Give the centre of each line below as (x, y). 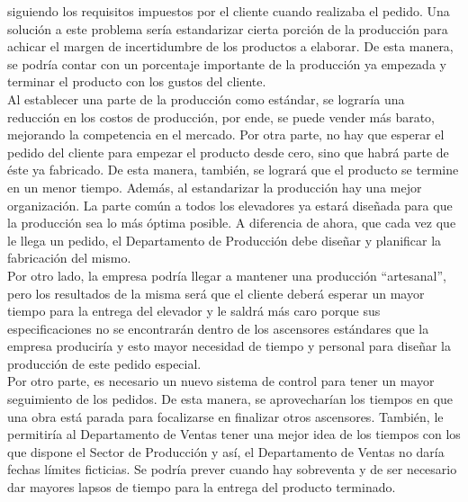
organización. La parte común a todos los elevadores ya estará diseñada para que (230, 205)
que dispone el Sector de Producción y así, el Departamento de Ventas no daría (226, 451)
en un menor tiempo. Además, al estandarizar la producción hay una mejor (215, 187)
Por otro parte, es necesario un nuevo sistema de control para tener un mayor (221, 381)
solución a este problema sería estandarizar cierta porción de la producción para (228, 28)
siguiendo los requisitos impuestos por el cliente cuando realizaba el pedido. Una (229, 11)
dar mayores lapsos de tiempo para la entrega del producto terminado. (202, 487)
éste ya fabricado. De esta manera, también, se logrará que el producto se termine (233, 170)
